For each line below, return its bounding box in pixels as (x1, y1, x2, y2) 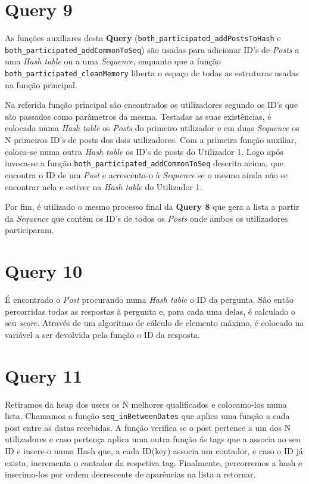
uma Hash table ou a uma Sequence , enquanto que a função (5, 55, 221, 67)
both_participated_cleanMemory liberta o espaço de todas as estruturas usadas (5, 67, 299, 79)
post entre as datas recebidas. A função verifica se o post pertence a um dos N (5, 421, 291, 433)
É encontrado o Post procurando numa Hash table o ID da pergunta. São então (5, 293, 294, 305)
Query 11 (5, 363, 83, 387)
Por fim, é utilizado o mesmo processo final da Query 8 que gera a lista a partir (5, 200, 299, 213)
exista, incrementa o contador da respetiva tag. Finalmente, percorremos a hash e (5, 456, 302, 469)
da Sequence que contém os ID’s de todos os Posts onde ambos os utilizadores (5, 212, 288, 224)
